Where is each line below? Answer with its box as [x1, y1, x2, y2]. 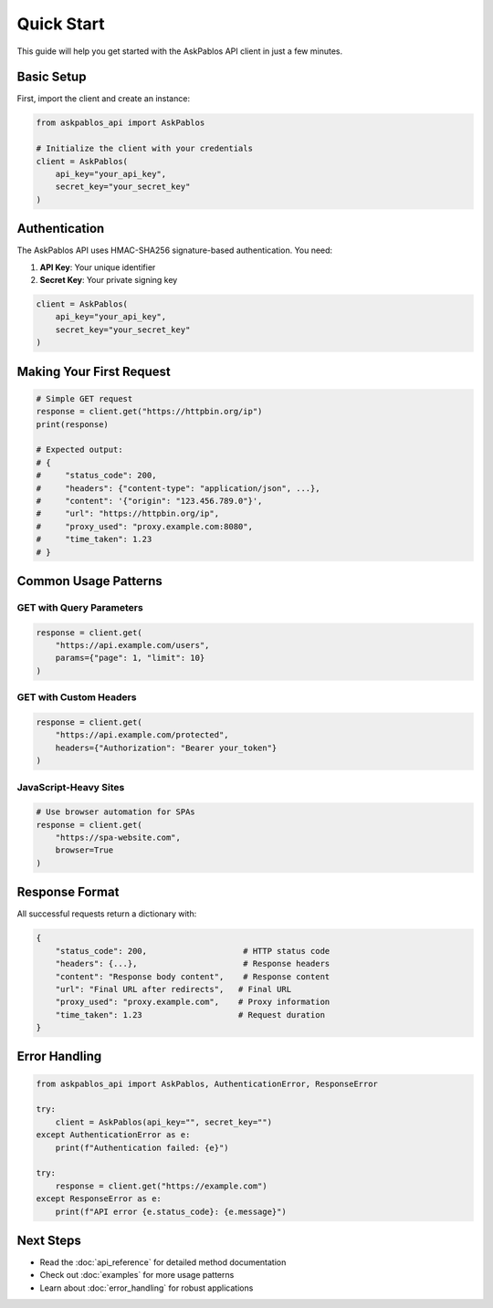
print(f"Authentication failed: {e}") [55, 1142, 229, 1153]
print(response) [36, 419, 110, 429]
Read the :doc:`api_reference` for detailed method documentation [39, 1257, 287, 1268]
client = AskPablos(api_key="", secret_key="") [55, 1116, 273, 1127]
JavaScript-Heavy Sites [16, 780, 125, 793]
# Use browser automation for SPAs [36, 807, 195, 817]
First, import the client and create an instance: [16, 93, 191, 104]
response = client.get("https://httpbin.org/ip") [36, 406, 263, 417]
